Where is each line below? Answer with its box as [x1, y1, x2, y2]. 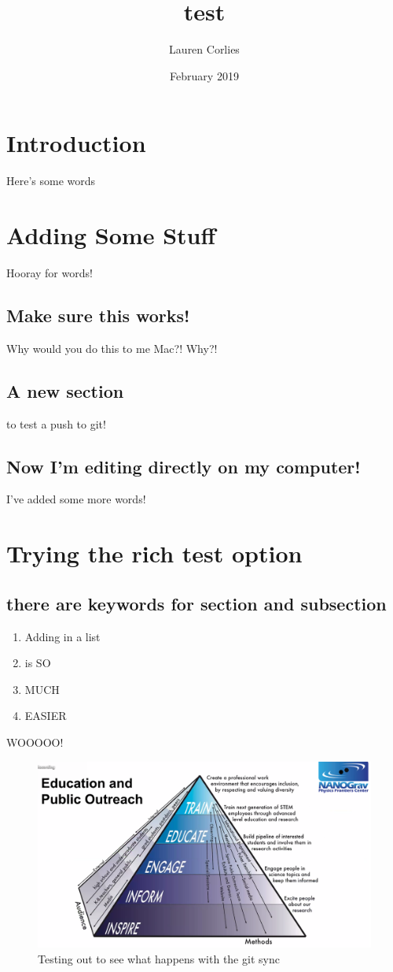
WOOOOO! [6, 733, 64, 750]
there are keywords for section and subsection [6, 591, 387, 615]
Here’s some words [6, 173, 96, 189]
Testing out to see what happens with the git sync [38, 950, 280, 966]
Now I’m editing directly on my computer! [6, 454, 361, 478]
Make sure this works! [6, 302, 190, 327]
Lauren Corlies [169, 41, 240, 58]
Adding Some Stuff [6, 219, 216, 251]
